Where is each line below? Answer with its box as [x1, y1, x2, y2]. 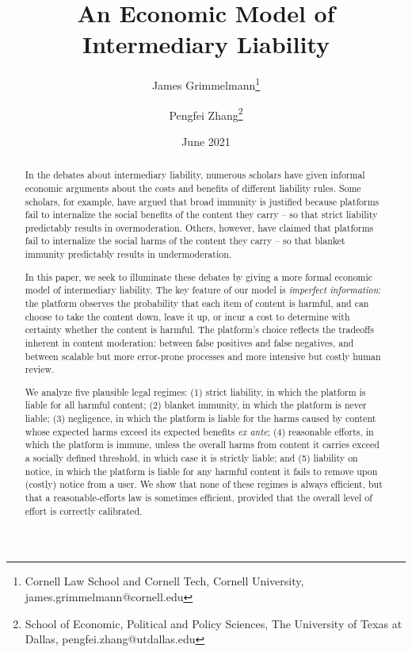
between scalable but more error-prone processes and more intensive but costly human [25, 349, 381, 362]
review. [25, 362, 55, 376]
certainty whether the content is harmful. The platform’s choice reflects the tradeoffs [25, 323, 374, 336]
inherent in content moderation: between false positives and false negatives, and [25, 336, 354, 349]
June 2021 [181, 132, 231, 149]
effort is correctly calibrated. [25, 504, 143, 517]
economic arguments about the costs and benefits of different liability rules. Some [25, 181, 361, 194]
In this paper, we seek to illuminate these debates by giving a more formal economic [25, 270, 373, 283]
